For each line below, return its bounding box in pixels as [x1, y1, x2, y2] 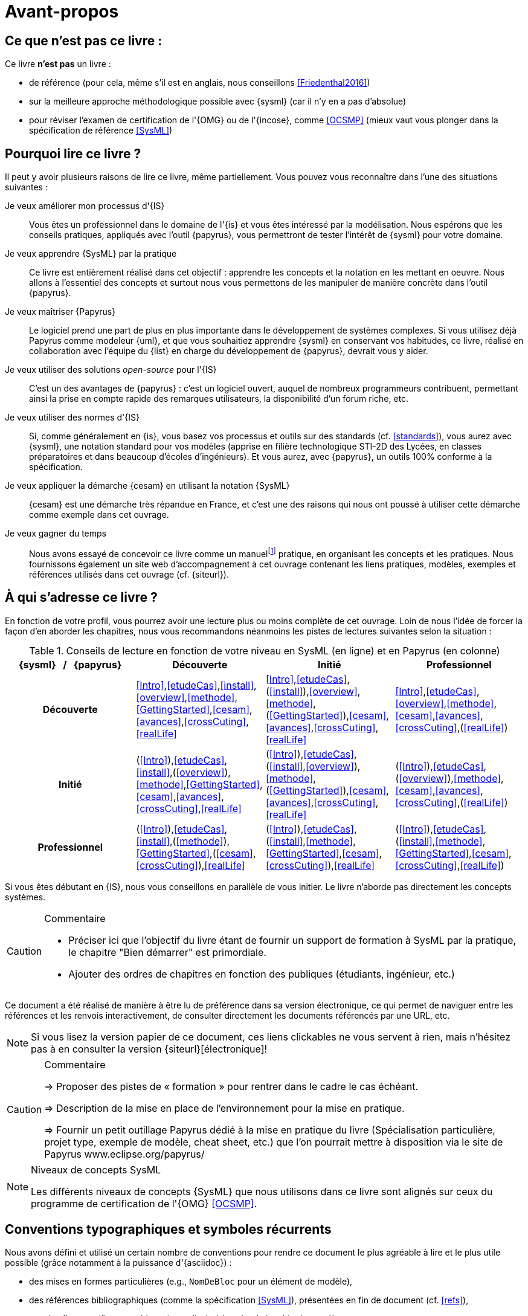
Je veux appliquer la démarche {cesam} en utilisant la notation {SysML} [5, 480, 290, 491]
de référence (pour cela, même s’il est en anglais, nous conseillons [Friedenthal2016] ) [29, 77, 370, 88]
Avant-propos [5, 1, 119, 22]
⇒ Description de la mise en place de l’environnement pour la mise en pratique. [44, 1102, 405, 1114]
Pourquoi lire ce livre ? [5, 146, 141, 161]
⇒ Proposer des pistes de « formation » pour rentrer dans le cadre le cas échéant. [44, 1080, 419, 1092]
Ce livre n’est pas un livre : [5, 59, 111, 69]
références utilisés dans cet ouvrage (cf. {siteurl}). [29, 569, 229, 579]
